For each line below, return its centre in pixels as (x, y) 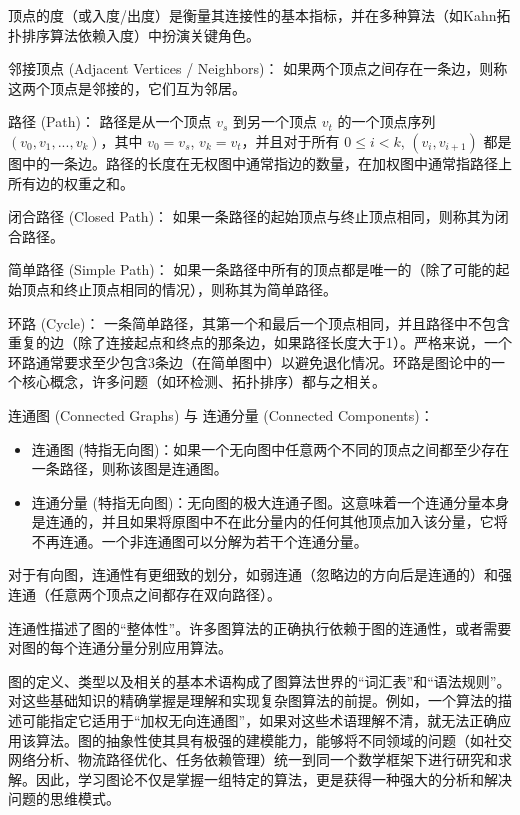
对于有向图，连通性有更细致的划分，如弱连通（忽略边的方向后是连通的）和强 (260, 574)
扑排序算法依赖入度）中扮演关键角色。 (134, 34)
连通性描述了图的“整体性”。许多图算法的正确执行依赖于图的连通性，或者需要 (260, 627)
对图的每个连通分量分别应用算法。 (120, 647)
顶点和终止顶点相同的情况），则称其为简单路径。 (179, 288)
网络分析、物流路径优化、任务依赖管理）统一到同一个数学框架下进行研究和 (253, 759)
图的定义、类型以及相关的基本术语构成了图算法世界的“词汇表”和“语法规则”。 (259, 680)
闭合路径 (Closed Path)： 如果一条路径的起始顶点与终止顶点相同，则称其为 (251, 216)
